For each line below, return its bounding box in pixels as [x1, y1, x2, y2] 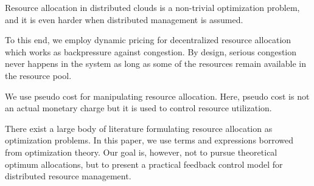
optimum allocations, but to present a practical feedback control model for [5, 157, 283, 170]
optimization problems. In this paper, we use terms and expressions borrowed [5, 134, 294, 146]
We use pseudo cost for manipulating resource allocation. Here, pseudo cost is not [5, 89, 310, 102]
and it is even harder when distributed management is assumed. [5, 13, 243, 26]
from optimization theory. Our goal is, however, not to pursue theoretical [5, 145, 277, 158]
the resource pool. [5, 69, 72, 81]
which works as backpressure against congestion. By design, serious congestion [5, 45, 297, 58]
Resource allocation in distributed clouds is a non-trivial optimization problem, [5, 1, 300, 13]
